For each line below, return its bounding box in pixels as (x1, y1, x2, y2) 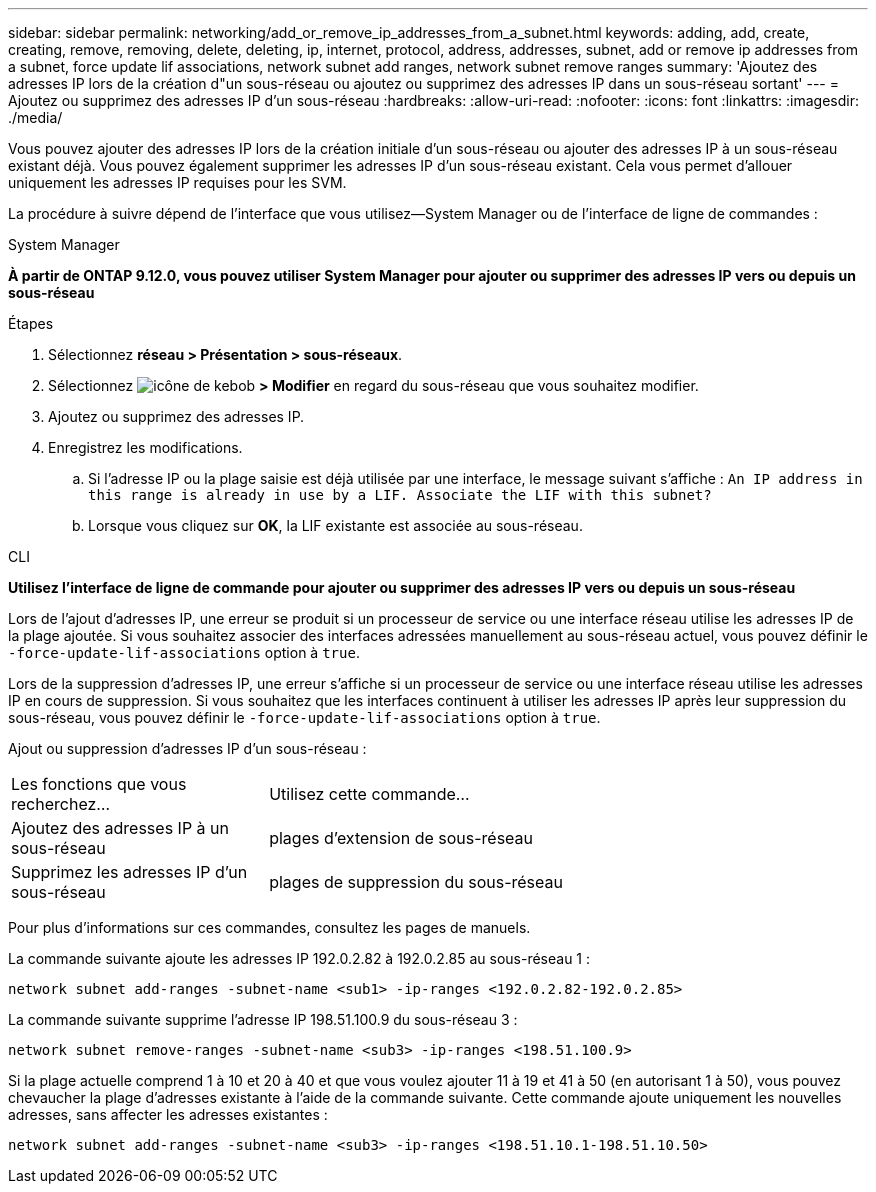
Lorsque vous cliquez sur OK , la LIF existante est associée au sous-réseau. (88, 517, 583, 534)
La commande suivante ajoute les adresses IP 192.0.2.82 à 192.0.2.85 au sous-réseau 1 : (8, 950, 591, 967)
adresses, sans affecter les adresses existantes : (8, 1106, 328, 1123)
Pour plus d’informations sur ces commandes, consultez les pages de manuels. (8, 919, 531, 936)
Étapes (8, 315, 54, 332)
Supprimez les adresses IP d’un (11, 862, 248, 882)
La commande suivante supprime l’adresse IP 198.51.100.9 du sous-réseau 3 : (8, 1011, 518, 1028)
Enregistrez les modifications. (48, 439, 243, 456)
